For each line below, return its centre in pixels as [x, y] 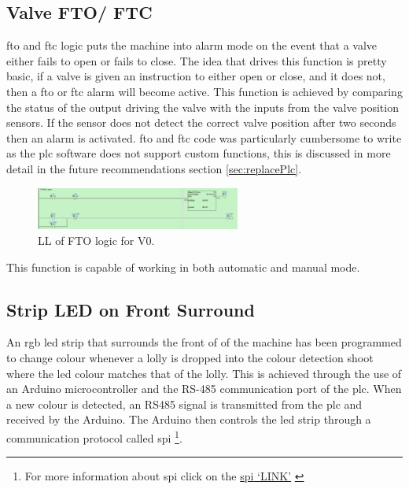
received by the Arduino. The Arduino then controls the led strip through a [189, 419]
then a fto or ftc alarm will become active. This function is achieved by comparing [204, 91]
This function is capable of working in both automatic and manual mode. [183, 267]
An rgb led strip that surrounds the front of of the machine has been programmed [204, 342]
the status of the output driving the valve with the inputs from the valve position [203, 107]
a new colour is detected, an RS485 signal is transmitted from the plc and [184, 404]
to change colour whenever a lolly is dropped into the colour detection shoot [190, 358]
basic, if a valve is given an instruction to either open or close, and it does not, [196, 76]
